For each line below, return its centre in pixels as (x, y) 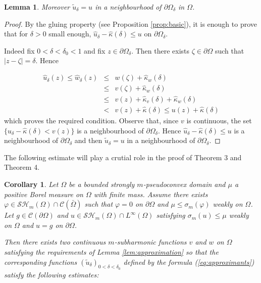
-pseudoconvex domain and (184, 184)
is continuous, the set (219, 120)
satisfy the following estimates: (51, 274)
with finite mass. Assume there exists (151, 194)
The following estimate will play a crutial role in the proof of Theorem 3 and (123, 157)
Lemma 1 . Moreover (37, 7)
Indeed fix (19, 50)
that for (16, 34)
